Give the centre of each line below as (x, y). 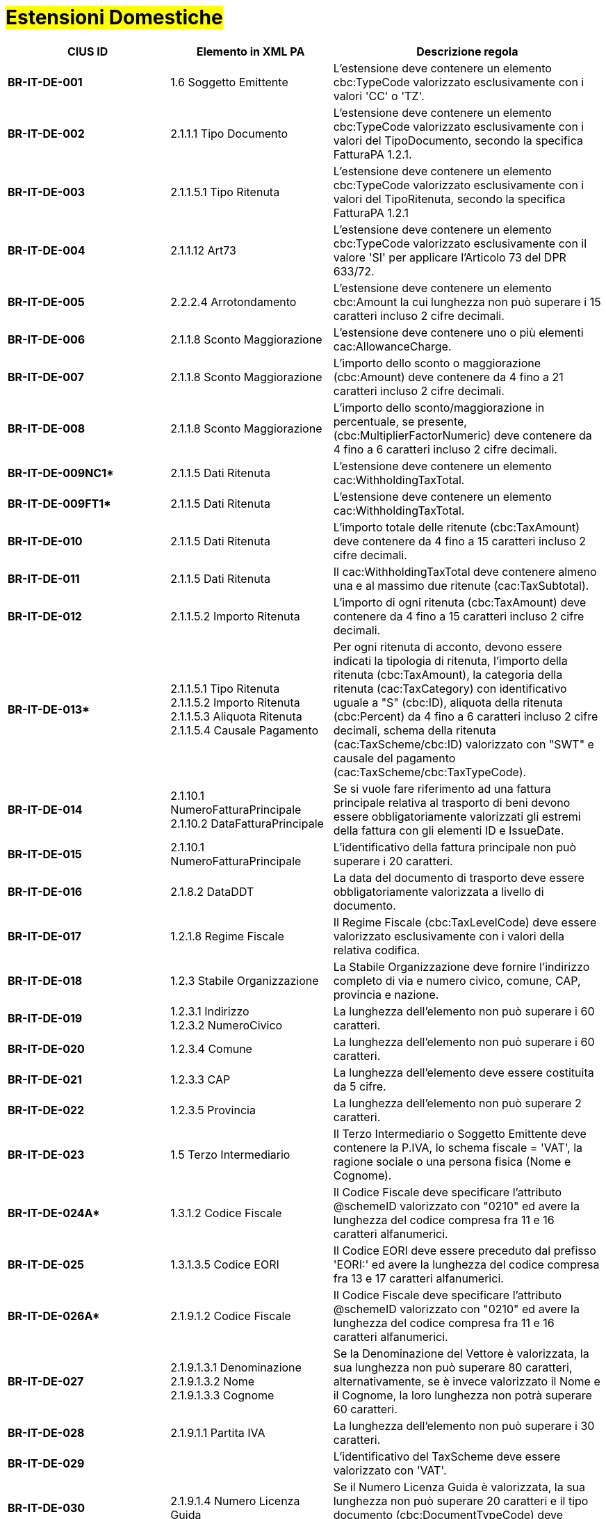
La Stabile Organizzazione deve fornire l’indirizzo (461, 966)
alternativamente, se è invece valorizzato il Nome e (467, 1381)
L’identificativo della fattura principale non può (455, 847)
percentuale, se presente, (400, 421)
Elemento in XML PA (251, 51)
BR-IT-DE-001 (45, 82)
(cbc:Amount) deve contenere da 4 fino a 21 (448, 377)
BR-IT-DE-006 (47, 339)
